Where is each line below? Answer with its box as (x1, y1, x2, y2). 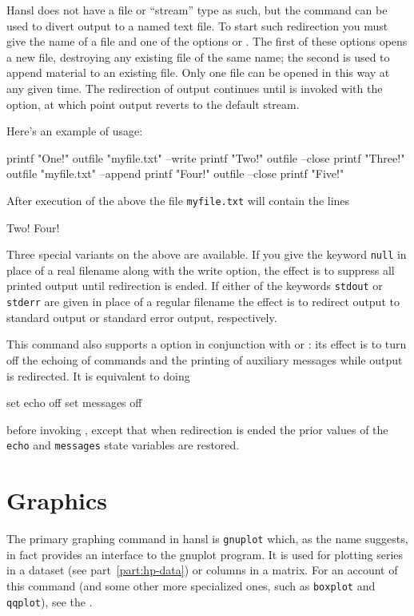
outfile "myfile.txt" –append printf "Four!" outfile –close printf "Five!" (6, 165, 344, 182)
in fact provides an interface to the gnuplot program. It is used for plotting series (6, 546, 404, 562)
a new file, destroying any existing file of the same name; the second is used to (6, 48, 390, 65)
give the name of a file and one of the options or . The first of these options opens (6, 33, 408, 50)
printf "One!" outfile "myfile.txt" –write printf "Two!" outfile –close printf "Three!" (6, 149, 405, 166)
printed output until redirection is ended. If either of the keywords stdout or (6, 277, 383, 294)
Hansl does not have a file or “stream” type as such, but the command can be (6, 2, 388, 18)
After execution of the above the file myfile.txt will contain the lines (6, 191, 350, 208)
